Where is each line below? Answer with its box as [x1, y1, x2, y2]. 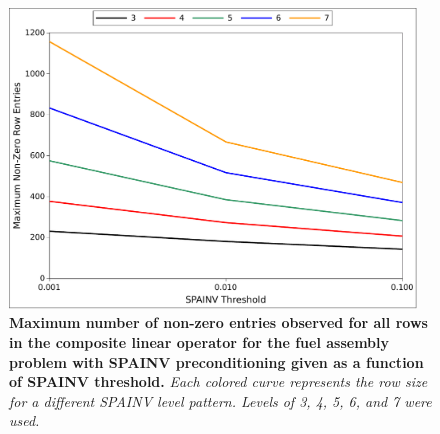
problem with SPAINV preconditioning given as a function [9, 351, 424, 372]
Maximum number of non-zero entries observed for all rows [9, 312, 428, 333]
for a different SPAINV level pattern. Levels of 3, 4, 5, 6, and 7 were [9, 390, 432, 411]
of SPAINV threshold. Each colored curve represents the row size [9, 371, 428, 392]
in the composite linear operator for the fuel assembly [9, 332, 390, 352]
